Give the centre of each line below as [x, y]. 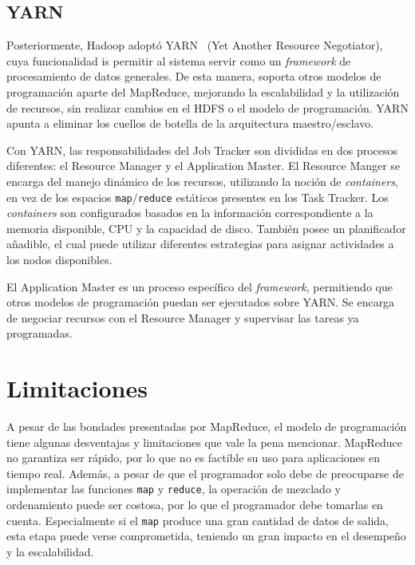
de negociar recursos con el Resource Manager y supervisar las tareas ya [183, 317]
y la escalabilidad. [50, 551]
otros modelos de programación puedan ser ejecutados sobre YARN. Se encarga [201, 302]
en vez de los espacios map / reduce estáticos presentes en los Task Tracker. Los [198, 197]
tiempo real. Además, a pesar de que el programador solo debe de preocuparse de [205, 473]
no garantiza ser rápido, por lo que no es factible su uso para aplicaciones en [194, 458]
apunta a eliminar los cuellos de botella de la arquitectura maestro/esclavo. [190, 123]
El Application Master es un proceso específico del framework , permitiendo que [200, 286]
